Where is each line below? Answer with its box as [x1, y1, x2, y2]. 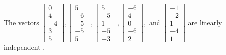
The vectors [4, 17, 39, 27]
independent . [4, 42, 45, 52]
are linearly [188, 17, 222, 27]
